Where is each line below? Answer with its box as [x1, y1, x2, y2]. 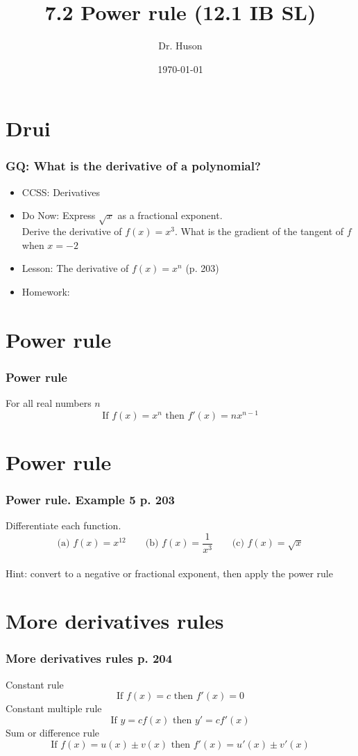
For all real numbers [6, 396, 92, 410]
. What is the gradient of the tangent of [174, 224, 344, 239]
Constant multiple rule [6, 701, 102, 716]
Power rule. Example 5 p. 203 [6, 491, 175, 508]
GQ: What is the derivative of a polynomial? [6, 157, 261, 175]
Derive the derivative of [22, 224, 122, 239]
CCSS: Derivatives [22, 184, 101, 199]
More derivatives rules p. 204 [6, 650, 173, 667]
